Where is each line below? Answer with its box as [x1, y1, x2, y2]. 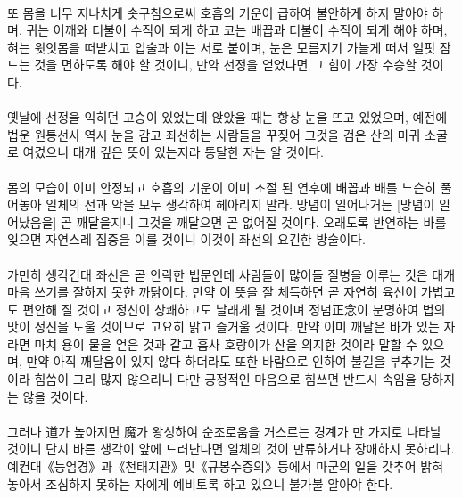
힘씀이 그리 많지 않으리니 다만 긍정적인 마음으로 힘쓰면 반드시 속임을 [34, 370, 417, 388]
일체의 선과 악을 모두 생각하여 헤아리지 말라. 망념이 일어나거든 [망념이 [45, 195, 435, 214]
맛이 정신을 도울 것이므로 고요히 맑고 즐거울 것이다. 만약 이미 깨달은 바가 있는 [7, 317, 440, 336]
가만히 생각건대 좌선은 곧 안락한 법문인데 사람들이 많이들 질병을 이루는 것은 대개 [7, 265, 456, 283]
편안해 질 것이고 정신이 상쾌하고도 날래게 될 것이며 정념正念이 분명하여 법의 [22, 299, 446, 318]
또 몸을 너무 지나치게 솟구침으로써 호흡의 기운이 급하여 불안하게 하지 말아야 [7, 3, 428, 21]
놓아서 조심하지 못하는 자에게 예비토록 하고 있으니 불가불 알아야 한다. [7, 474, 393, 493]
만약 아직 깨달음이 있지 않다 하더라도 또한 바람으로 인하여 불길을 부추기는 [26, 352, 436, 371]
